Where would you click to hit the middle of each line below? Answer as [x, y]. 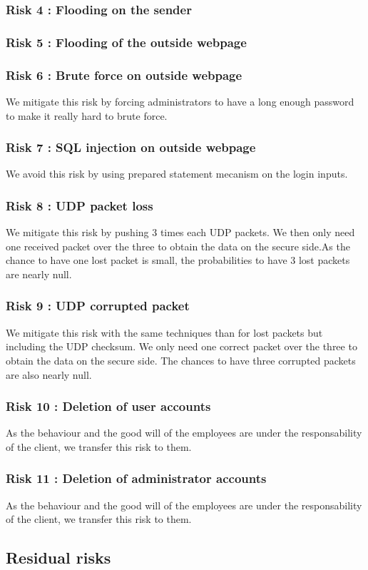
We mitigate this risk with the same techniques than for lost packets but [164, 332]
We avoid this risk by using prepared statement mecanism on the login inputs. [177, 174]
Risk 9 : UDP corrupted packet [98, 306]
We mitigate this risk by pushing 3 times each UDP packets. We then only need [180, 232]
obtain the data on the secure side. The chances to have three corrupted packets [181, 360]
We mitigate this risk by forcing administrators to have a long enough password [180, 101]
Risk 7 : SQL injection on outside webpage [131, 147]
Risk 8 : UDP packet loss [80, 205]
